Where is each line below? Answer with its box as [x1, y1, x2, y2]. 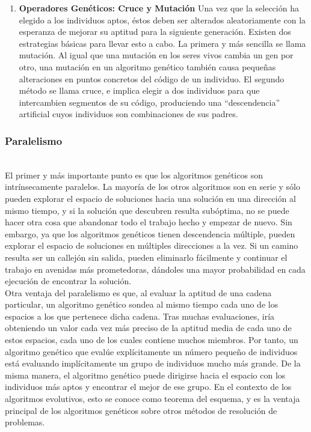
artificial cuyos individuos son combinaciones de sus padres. [19, 108, 238, 120]
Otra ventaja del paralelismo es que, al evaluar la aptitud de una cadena [5, 286, 272, 299]
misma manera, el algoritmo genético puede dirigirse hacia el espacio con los [5, 368, 286, 381]
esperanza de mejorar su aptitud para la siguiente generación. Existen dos [19, 25, 291, 38]
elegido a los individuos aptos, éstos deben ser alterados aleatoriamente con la [19, 13, 306, 26]
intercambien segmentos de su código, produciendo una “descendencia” [19, 96, 280, 108]
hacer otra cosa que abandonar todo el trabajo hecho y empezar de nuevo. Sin [5, 216, 292, 228]
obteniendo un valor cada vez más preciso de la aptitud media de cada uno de [5, 321, 292, 334]
